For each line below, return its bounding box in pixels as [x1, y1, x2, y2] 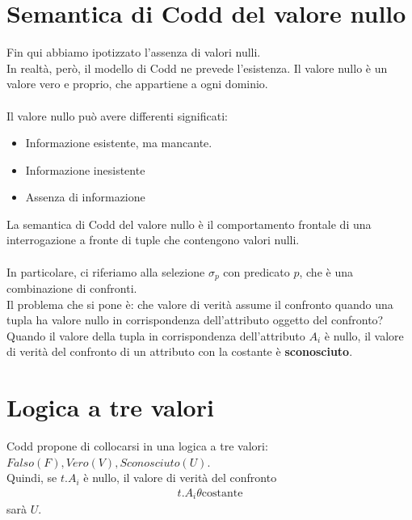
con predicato [223, 263, 290, 280]
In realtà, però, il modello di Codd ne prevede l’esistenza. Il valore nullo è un [6, 59, 388, 76]
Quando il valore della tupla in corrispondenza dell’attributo [6, 327, 305, 344]
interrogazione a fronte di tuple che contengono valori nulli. [6, 231, 300, 248]
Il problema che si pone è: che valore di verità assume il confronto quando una [6, 295, 393, 312]
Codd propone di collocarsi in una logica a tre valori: [6, 438, 268, 454]
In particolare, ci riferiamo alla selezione [6, 263, 205, 280]
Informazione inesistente [25, 161, 145, 178]
